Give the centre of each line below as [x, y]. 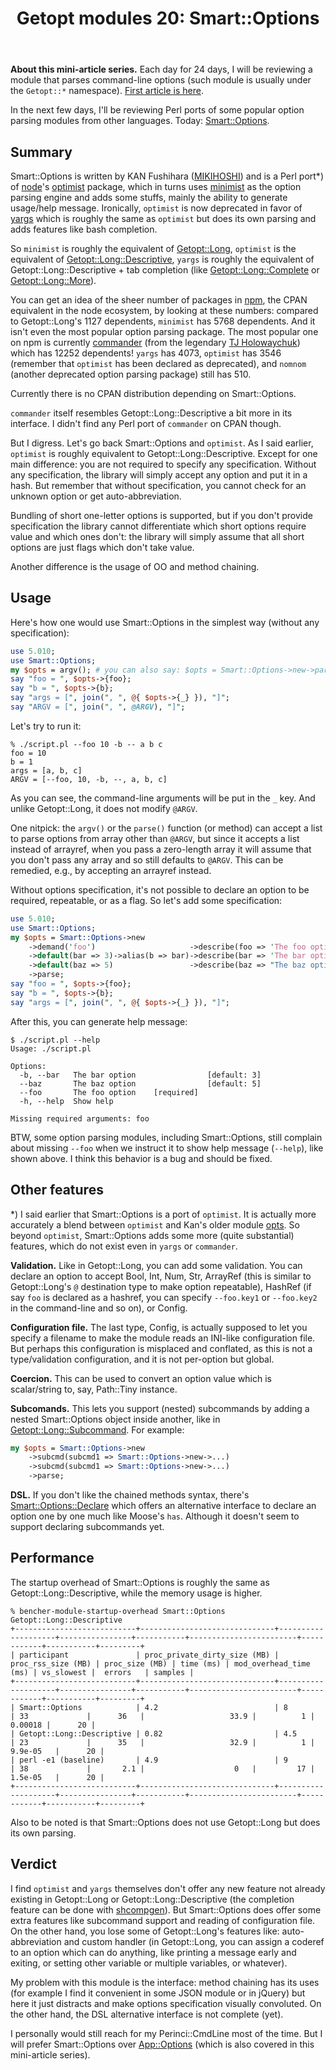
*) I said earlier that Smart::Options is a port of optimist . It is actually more [163, 1214]
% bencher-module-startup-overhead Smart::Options [118, 1611]
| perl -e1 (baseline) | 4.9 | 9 [149, 1760]
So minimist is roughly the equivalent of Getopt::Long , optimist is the [153, 248]
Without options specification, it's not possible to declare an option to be [160, 889]
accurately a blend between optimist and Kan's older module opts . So [155, 1224]
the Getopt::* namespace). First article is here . [107, 91]
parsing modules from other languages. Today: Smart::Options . [140, 121]
